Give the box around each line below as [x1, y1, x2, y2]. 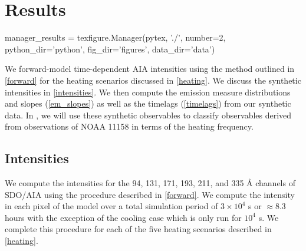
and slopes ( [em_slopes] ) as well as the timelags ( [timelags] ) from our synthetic [5, 97, 291, 110]
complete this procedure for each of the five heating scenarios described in [5, 223, 272, 235]
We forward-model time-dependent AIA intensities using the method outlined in [5, 62, 295, 75]
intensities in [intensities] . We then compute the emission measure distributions [5, 85, 291, 98]
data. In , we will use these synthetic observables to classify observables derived [5, 108, 292, 121]
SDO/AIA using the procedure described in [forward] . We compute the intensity [5, 188, 295, 200]
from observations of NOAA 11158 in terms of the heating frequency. [5, 120, 254, 133]
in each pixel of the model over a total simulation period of [5, 200, 218, 212]
